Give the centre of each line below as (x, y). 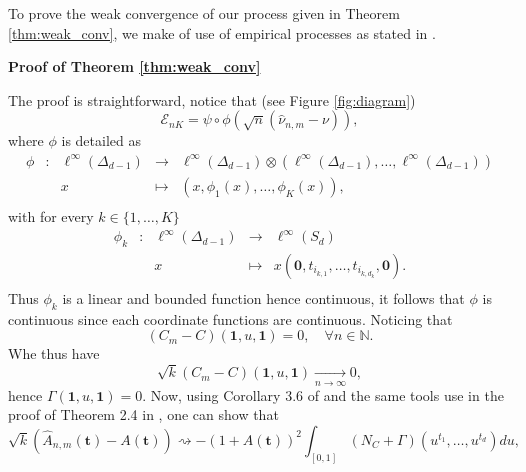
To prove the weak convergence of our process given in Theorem (204, 13)
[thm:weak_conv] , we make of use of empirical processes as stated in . (222, 32)
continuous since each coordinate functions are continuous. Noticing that (230, 318)
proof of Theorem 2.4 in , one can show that (143, 414)
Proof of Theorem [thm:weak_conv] (134, 66)
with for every (51, 216)
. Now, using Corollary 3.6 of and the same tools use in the (323, 394)
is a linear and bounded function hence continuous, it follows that (263, 298)
